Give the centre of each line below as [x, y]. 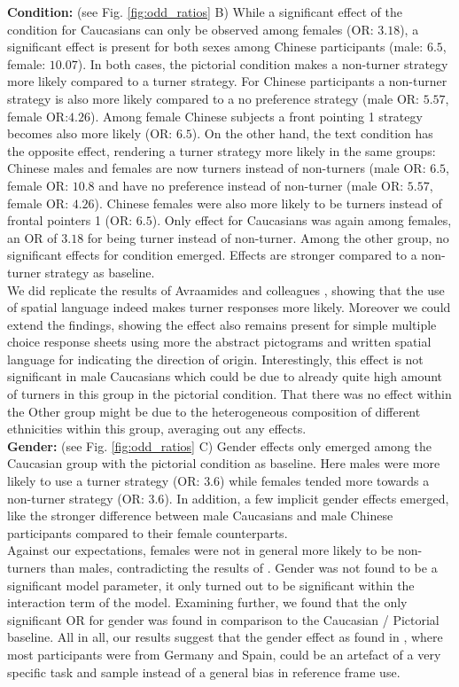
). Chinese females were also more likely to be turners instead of [268, 203]
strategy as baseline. [100, 272]
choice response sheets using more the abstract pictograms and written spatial [219, 342]
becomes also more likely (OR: [90, 133]
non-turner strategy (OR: [76, 498]
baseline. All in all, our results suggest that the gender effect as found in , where [225, 637]
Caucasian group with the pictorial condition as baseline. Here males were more [224, 463]
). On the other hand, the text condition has [312, 133]
